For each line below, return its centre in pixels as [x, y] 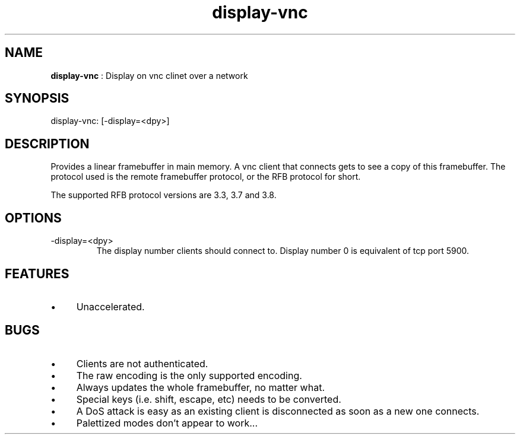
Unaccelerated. [110, 306]
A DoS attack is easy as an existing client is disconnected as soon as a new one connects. [278, 411]
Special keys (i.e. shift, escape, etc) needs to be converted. [209, 399]
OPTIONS [33, 218]
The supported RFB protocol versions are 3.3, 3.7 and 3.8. [164, 195]
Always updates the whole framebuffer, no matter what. [200, 387]
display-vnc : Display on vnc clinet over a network [149, 75]
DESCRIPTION [47, 144]
